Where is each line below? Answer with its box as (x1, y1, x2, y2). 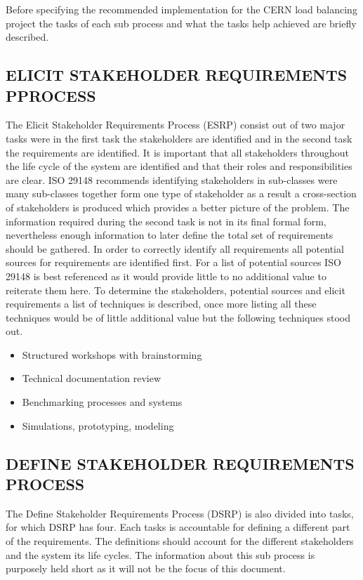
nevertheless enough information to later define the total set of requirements (6, 228, 334, 242)
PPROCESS (6, 84, 96, 106)
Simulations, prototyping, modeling (22, 418, 174, 433)
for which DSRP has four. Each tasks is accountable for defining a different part (6, 520, 350, 534)
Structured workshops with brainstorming (22, 347, 202, 362)
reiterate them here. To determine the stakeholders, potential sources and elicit (6, 282, 345, 297)
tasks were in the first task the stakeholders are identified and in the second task (6, 131, 352, 145)
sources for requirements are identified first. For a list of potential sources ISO (6, 255, 341, 270)
